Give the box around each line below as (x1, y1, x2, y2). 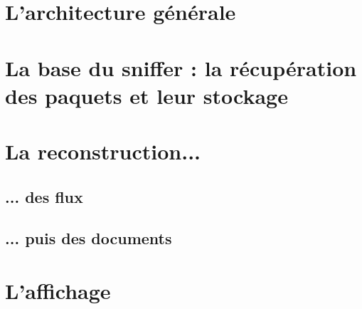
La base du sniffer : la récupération (5, 53, 357, 82)
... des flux (5, 185, 83, 207)
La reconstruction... (5, 137, 201, 166)
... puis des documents (5, 227, 172, 249)
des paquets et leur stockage (5, 80, 288, 110)
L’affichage (5, 276, 111, 305)
